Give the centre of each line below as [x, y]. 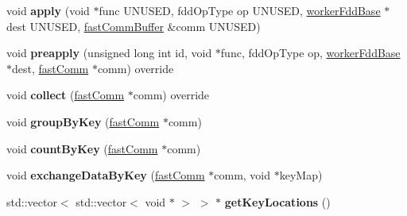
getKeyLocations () [277, 201]
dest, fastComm [50, 68]
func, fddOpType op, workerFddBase [310, 53]
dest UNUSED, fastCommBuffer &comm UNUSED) [134, 26]
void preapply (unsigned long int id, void [109, 53]
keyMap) [301, 175]
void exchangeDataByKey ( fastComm [106, 175]
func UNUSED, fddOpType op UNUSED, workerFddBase [240, 10]
